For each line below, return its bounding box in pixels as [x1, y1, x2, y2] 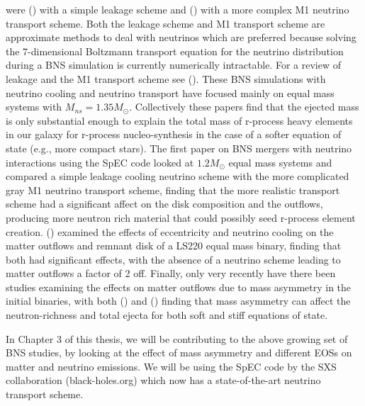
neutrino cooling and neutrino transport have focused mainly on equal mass [6, 85, 335, 100]
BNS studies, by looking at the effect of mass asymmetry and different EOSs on [6, 345, 352, 360]
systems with [6, 99, 62, 114]
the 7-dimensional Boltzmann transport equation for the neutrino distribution [6, 43, 344, 58]
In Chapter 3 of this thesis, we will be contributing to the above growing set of [6, 331, 348, 346]
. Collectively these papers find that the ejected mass [129, 99, 359, 114]
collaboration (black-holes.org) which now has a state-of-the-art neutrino [6, 373, 321, 388]
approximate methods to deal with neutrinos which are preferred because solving [6, 30, 356, 45]
